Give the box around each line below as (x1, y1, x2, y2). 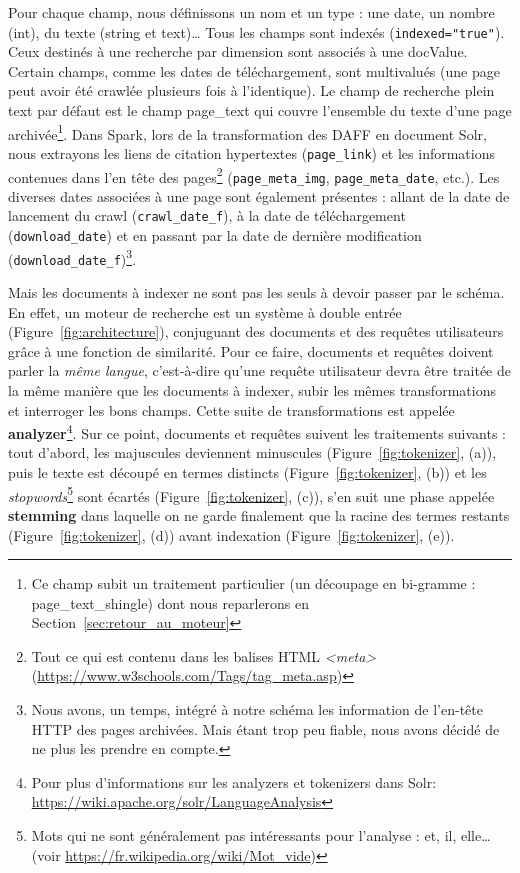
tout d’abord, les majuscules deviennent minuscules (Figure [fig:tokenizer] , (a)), (8, 442, 497, 463)
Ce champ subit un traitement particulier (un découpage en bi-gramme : (31, 573, 476, 594)
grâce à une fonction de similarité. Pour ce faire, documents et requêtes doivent (8, 340, 494, 361)
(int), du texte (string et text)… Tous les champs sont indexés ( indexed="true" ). (8, 21, 505, 42)
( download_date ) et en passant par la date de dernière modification (8, 225, 422, 246)
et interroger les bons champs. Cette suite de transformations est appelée (8, 399, 455, 420)
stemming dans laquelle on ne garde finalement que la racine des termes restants (8, 504, 510, 525)
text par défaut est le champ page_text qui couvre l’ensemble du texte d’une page (8, 100, 512, 121)
